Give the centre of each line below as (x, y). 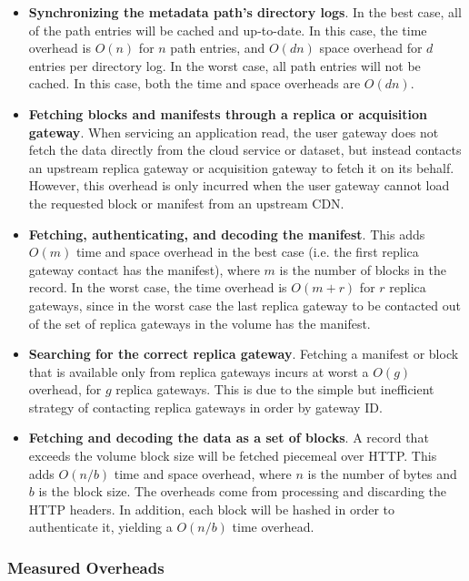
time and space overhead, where (203, 473)
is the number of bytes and (382, 473)
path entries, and (218, 48)
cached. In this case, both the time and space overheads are (195, 83)
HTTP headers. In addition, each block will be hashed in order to (212, 509)
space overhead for (371, 48)
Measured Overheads (86, 567)
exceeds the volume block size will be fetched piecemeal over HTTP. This (233, 456)
